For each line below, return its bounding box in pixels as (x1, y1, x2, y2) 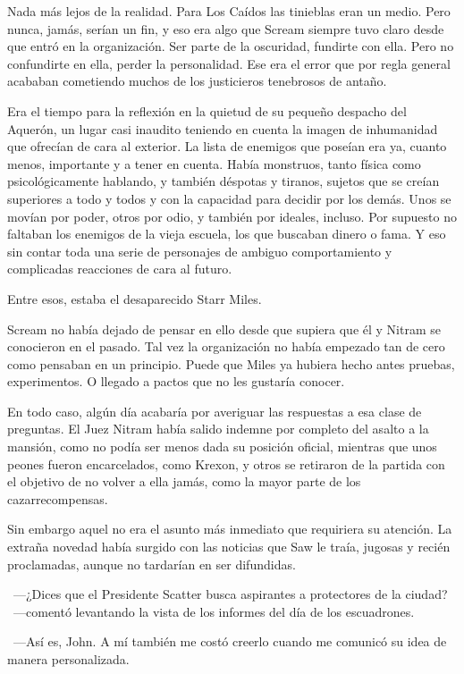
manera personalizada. (7, 650, 130, 668)
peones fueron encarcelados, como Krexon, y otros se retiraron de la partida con (7, 454, 445, 473)
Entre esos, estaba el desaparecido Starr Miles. (7, 289, 262, 308)
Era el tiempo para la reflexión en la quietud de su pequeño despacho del (7, 101, 407, 120)
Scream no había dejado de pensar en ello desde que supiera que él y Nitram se (7, 319, 441, 338)
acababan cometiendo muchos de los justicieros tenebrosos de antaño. (7, 72, 387, 90)
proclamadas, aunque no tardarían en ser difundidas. (7, 554, 296, 573)
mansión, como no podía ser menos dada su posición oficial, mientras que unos (7, 437, 437, 456)
